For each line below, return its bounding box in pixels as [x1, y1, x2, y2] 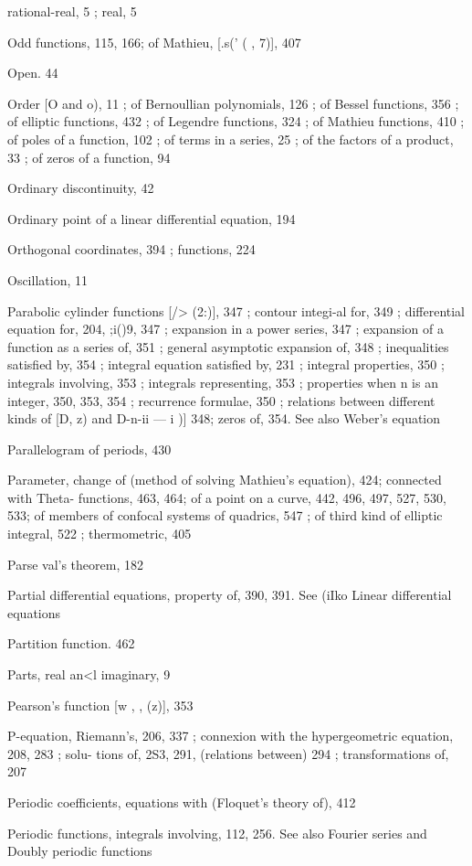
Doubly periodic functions [7, 841, 152, 861]
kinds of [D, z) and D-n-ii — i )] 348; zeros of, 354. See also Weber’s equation [7, 409, 441, 428]
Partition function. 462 [7, 634, 135, 653]
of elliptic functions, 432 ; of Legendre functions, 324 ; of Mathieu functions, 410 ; [7, 112, 465, 131]
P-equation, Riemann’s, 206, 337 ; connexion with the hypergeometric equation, [7, 726, 454, 745]
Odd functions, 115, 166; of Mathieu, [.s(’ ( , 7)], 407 [7, 32, 301, 51]
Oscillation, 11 [7, 270, 88, 289]
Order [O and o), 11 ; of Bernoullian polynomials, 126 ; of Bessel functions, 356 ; [7, 93, 459, 112]
